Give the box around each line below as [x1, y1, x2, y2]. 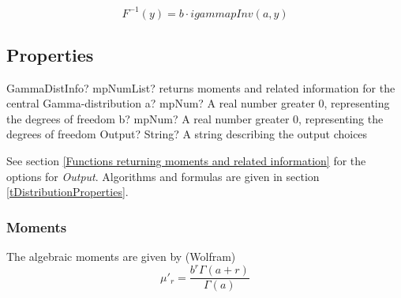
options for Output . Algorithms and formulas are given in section [6, 168, 320, 184]
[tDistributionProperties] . [6, 183, 129, 200]
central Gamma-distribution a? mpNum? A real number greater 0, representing [6, 95, 390, 111]
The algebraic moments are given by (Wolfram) [6, 248, 236, 265]
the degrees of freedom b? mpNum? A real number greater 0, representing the [6, 110, 384, 126]
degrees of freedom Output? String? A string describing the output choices [6, 126, 368, 142]
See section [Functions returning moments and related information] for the [6, 153, 366, 169]
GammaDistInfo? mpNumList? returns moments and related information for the [6, 79, 395, 96]
